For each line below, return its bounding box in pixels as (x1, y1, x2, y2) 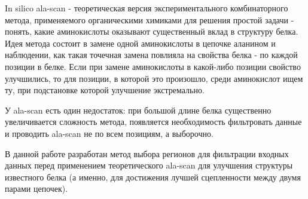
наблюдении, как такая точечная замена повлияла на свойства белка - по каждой (5, 48, 298, 61)
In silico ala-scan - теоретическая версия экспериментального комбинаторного (5, 2, 288, 14)
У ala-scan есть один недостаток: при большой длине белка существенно (5, 103, 272, 116)
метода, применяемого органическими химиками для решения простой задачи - (5, 13, 294, 26)
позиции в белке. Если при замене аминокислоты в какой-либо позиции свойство (5, 60, 301, 72)
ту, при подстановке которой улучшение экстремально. (5, 84, 205, 96)
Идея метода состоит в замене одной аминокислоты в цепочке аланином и (5, 36, 276, 49)
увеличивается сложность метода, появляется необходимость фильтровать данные (5, 115, 302, 128)
